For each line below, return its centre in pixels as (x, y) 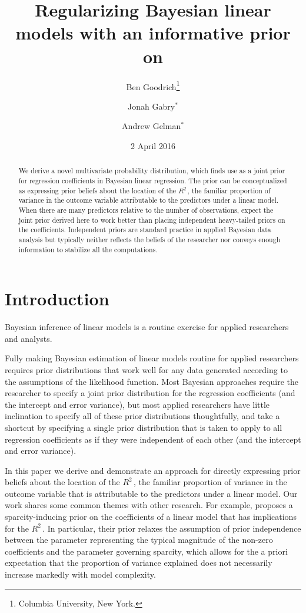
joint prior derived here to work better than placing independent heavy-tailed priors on (152, 220)
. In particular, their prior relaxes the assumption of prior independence (172, 528)
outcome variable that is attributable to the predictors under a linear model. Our (151, 493)
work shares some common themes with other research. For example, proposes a (149, 505)
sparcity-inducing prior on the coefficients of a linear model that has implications (151, 517)
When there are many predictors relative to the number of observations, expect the (146, 210)
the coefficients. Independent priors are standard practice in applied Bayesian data (145, 230)
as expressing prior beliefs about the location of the (97, 190)
